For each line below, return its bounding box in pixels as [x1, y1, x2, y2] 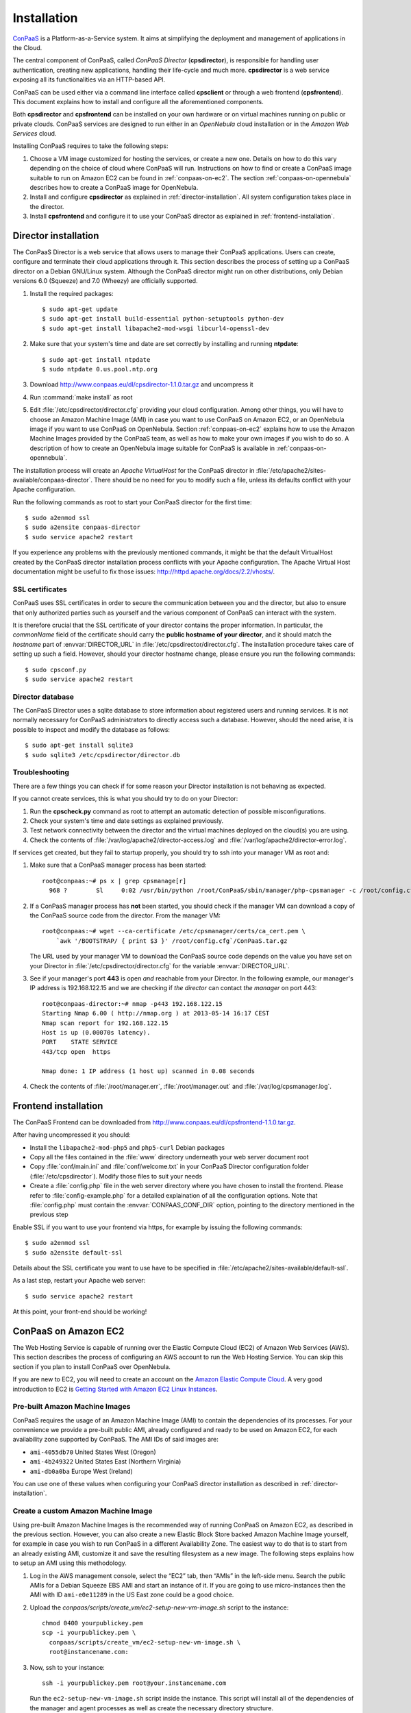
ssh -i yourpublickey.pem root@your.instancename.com [42, 1679, 226, 1687]
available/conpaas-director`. [12, 476, 92, 484]
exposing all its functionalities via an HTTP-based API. [12, 75, 166, 84]
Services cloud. [12, 130, 57, 138]
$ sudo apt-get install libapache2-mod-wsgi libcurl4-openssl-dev [42, 324, 270, 332]
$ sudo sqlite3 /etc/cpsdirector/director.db [25, 751, 181, 759]
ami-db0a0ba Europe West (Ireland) [29, 1467, 133, 1475]
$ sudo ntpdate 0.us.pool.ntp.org [42, 365, 158, 373]
